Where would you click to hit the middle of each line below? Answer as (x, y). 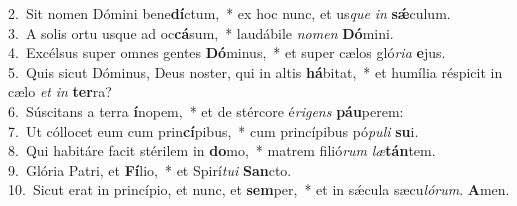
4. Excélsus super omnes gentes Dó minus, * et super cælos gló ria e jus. (227, 52)
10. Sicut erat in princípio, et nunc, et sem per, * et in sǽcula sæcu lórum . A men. (259, 189)
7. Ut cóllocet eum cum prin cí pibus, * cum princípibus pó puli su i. (213, 130)
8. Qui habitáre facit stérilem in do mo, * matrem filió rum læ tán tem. (222, 150)
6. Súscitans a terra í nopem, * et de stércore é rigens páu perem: (206, 110)
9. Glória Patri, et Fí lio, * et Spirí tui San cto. (150, 169)
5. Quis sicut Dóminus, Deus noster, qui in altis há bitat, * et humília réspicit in (255, 71)
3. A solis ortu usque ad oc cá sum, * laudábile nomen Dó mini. (201, 32)
